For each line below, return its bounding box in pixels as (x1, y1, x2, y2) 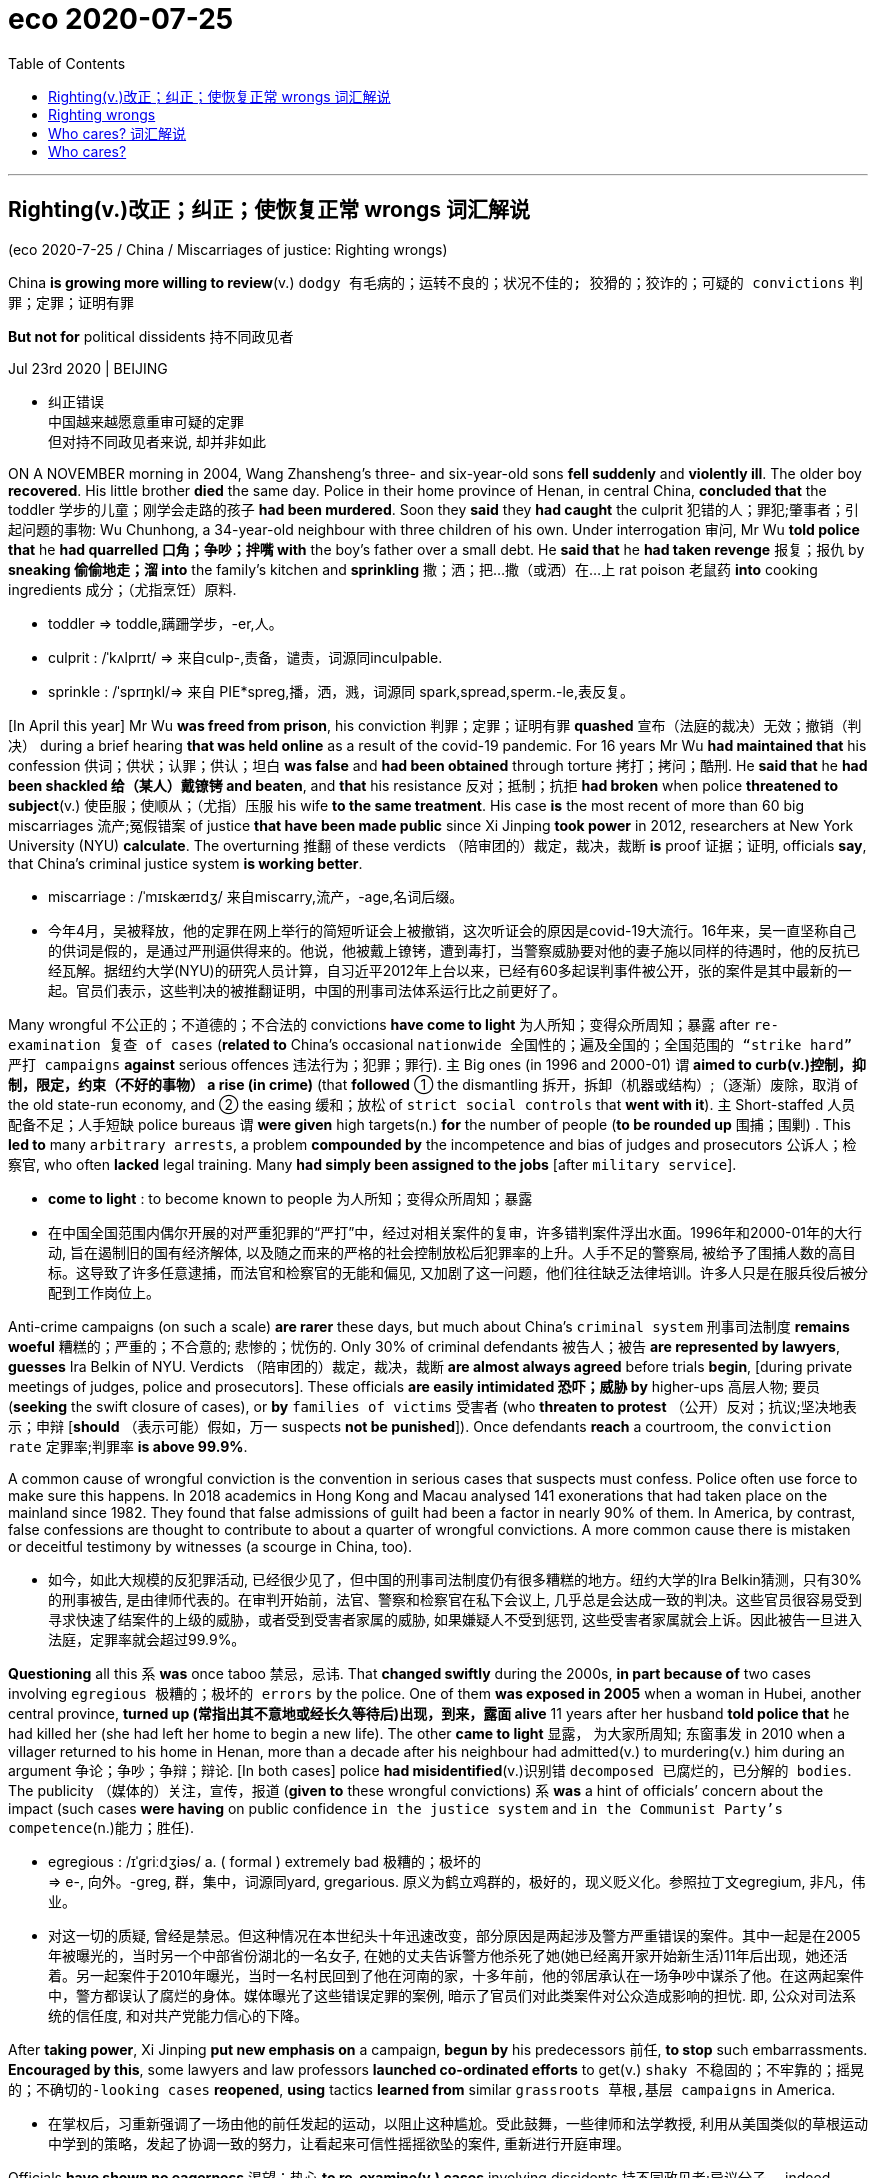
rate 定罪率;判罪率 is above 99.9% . (8, 1437, 248, 1455)
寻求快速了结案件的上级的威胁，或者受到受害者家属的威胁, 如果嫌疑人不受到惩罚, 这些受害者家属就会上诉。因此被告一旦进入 (48, 1610, 862, 1628)
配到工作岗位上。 (48, 1283, 160, 1301)
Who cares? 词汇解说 (48, 124, 187, 142)
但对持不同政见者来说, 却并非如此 (48, 432, 266, 450)
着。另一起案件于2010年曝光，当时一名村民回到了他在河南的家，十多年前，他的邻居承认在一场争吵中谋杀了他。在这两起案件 (48, 1966, 864, 1984)
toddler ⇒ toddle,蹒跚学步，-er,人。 (48, 614, 283, 632)
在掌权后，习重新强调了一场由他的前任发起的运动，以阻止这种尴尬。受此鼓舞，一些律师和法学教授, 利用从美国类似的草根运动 (48, 2114, 868, 2132)
